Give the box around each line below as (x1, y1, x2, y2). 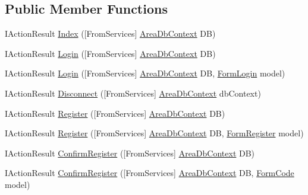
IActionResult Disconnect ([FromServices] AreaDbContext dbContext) (5, 87, 261, 99)
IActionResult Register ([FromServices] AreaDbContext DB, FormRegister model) (5, 127, 304, 139)
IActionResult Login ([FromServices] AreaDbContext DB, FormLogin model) (5, 67, 285, 79)
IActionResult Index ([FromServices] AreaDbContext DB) (5, 27, 216, 40)
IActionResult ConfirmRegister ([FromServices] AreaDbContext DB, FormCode (5, 167, 294, 179)
